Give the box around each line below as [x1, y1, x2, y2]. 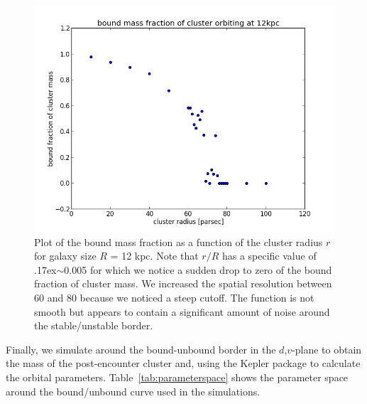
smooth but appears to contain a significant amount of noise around [34, 304, 330, 319]
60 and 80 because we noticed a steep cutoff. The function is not [34, 289, 314, 304]
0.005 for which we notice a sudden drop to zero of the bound [64, 262, 332, 277]
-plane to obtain [292, 341, 362, 356]
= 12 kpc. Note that [110, 248, 199, 263]
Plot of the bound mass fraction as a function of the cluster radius [34, 234, 323, 249]
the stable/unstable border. [34, 318, 153, 333]
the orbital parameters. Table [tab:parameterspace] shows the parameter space [6, 369, 349, 384]
